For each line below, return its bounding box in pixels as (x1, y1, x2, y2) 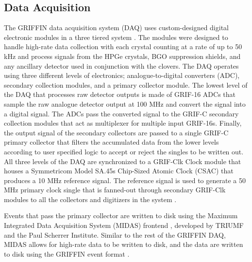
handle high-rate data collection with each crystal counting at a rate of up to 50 (4, 41, 242, 52)
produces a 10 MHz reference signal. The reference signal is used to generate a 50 (4, 175, 246, 185)
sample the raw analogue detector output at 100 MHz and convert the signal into (4, 98, 246, 109)
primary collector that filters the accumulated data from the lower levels (4, 137, 219, 147)
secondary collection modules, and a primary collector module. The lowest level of (4, 79, 248, 90)
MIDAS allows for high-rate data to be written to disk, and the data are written (4, 239, 243, 249)
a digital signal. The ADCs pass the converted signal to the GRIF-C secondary (4, 108, 239, 118)
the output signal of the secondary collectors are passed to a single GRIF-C (4, 127, 229, 137)
